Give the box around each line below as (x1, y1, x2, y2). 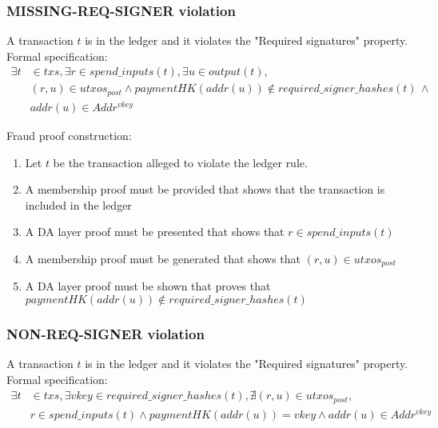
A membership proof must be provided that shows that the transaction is (25, 181, 385, 198)
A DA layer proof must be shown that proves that (25, 278, 271, 294)
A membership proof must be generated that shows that (25, 250, 301, 266)
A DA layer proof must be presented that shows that (25, 223, 285, 240)
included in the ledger (25, 196, 132, 213)
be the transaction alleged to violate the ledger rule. (53, 154, 308, 170)
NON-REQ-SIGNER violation (6, 323, 205, 343)
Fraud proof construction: (6, 127, 132, 144)
